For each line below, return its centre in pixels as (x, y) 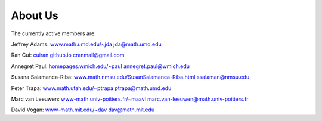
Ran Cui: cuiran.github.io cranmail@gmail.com (68, 55)
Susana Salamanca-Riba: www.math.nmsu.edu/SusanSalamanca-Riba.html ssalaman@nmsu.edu (130, 77)
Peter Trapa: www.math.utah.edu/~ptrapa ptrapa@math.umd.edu (91, 88)
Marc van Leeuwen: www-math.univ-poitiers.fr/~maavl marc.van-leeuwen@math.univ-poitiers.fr (130, 99)
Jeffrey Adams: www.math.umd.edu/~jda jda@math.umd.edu (86, 44)
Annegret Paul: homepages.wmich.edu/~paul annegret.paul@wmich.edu (100, 66)
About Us (35, 15)
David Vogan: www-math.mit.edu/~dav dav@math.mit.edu (83, 110)
